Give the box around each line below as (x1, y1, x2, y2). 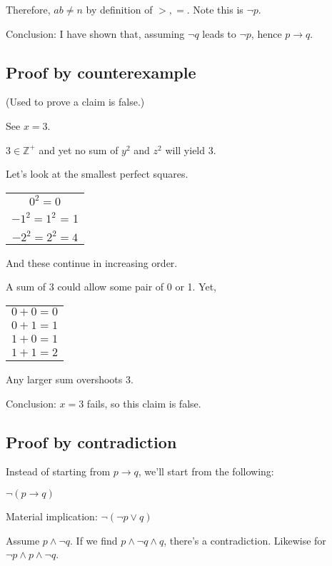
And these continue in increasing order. (6, 255, 178, 270)
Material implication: (6, 508, 98, 523)
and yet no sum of (39, 142, 119, 157)
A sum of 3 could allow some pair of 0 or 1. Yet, (6, 279, 216, 294)
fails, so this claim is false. (86, 395, 201, 410)
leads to (202, 26, 236, 41)
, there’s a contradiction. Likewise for (164, 532, 326, 547)
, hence (251, 26, 282, 41)
